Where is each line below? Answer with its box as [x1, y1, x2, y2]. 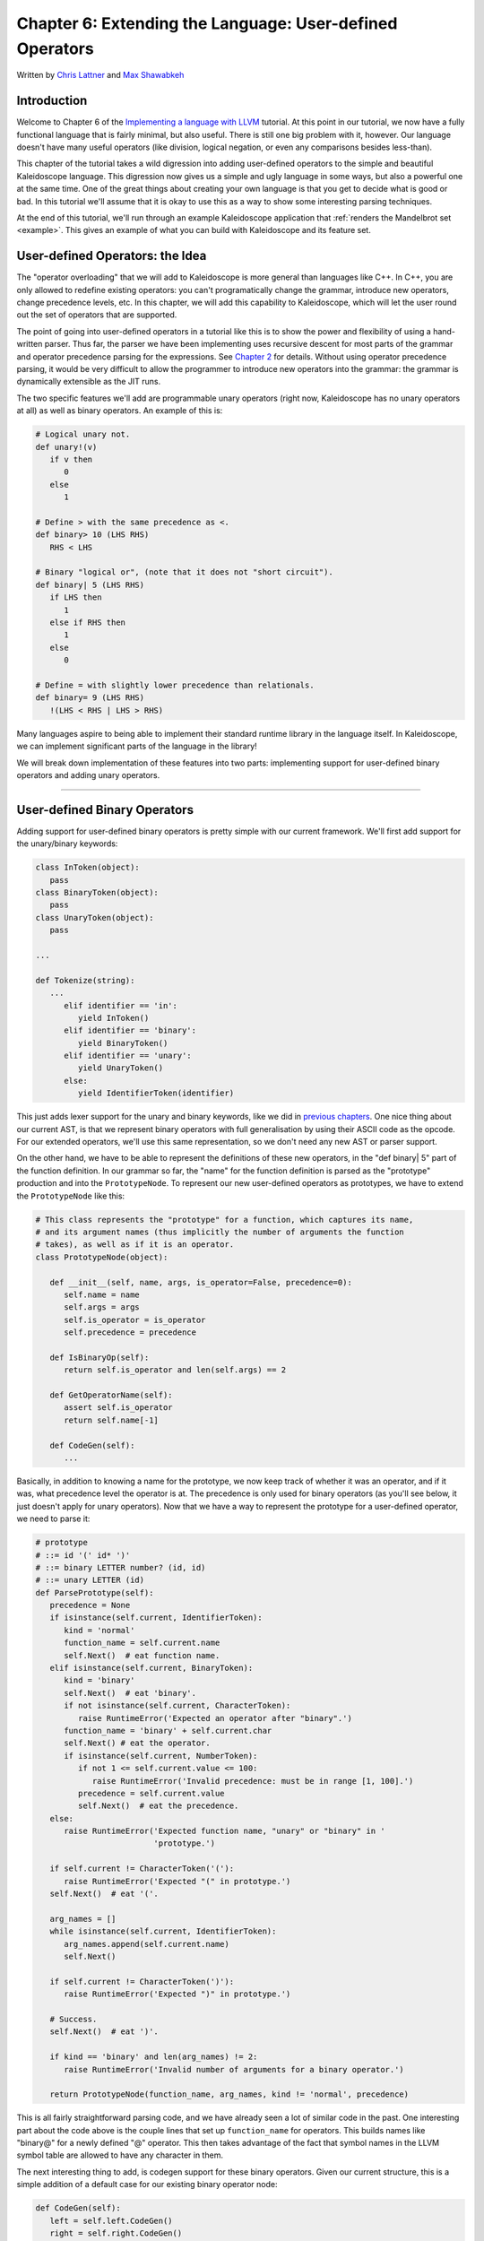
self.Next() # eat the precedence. [77, 1801, 239, 1811]
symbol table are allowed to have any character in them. [16, 2150, 224, 2160]
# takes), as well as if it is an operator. [35, 1240, 235, 1250]
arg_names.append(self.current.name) [64, 1939, 230, 1949]
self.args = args [64, 1302, 141, 1312]
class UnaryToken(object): [35, 913, 154, 922]
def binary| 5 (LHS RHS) [35, 579, 145, 590]
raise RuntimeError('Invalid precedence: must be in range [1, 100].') [91, 1776, 414, 1786]
